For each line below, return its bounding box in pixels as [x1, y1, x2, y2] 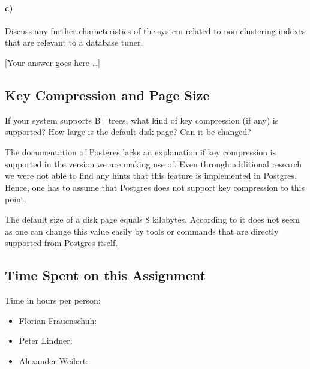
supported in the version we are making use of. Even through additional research [5, 157, 302, 170]
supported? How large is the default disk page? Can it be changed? [5, 125, 251, 138]
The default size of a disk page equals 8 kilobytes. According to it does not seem [5, 212, 300, 225]
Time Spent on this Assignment [5, 266, 206, 284]
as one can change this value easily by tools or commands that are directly [5, 224, 279, 237]
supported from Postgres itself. [5, 236, 118, 249]
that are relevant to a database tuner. [5, 36, 143, 49]
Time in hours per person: [5, 293, 101, 306]
